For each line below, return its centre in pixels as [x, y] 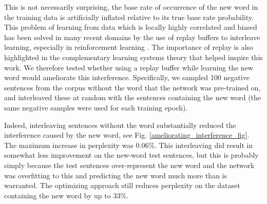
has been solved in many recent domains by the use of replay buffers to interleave [132, 37]
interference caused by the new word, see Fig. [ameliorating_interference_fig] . [127, 135]
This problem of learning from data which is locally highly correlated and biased [131, 27]
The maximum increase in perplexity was [69, 145]
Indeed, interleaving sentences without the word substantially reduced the [120, 125]
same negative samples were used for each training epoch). [96, 107]
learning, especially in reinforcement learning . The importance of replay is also [129, 47]
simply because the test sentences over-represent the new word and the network [129, 165]
